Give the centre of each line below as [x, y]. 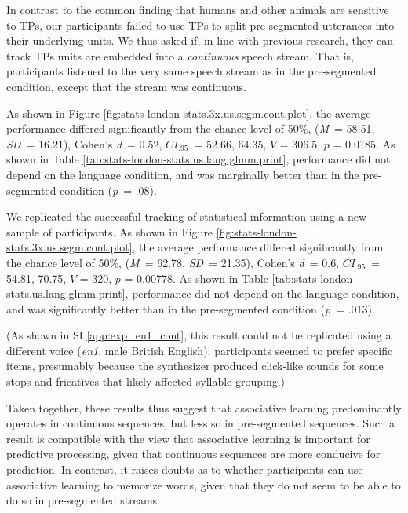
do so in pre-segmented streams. [83, 500]
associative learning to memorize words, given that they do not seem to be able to [204, 484]
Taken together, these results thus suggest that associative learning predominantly [204, 407]
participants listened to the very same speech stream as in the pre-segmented [191, 71]
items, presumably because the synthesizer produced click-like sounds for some [195, 366]
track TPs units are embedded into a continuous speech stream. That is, [180, 55]
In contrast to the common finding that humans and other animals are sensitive [198, 9]
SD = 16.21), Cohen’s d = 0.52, [84, 143]
